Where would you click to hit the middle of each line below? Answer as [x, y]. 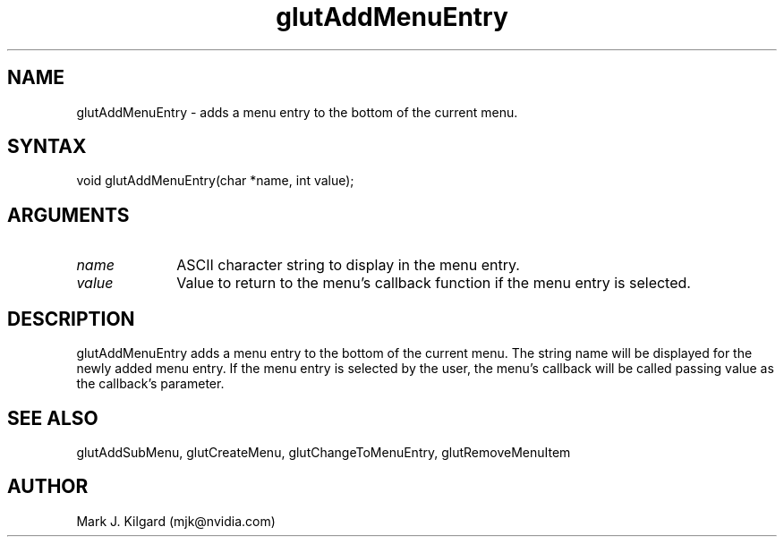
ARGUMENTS [68, 215]
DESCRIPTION [71, 319]
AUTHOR [48, 487]
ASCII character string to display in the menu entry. [348, 265]
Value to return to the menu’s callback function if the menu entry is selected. [434, 283]
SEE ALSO [53, 418]
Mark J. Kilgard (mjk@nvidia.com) [176, 521]
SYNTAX [47, 147]
